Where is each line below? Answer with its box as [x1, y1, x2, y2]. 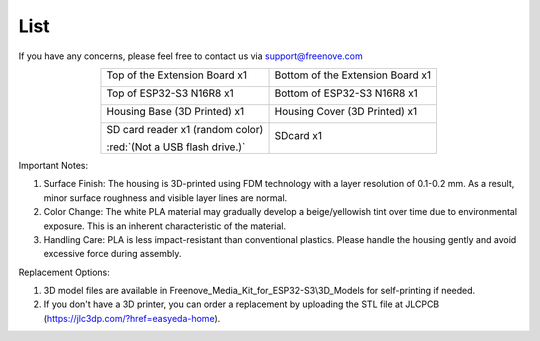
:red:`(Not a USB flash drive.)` [106, 140, 246, 154]
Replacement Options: [18, 266, 110, 278]
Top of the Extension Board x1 [106, 68, 247, 82]
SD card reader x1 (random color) [106, 122, 264, 136]
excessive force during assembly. [43, 248, 182, 260]
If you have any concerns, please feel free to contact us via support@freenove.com [18, 50, 364, 62]
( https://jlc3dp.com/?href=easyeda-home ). [43, 312, 221, 324]
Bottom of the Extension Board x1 [274, 68, 432, 82]
